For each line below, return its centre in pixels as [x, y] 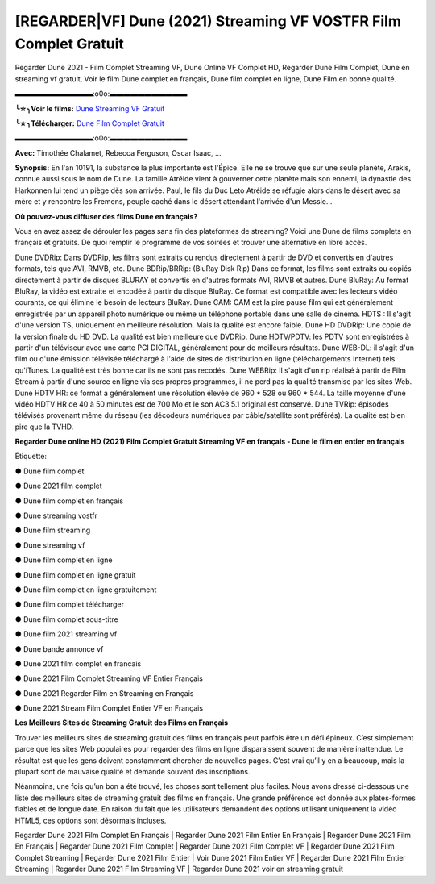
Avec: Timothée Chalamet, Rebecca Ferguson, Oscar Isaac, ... [118, 152]
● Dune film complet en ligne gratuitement [86, 590]
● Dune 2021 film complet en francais [78, 663]
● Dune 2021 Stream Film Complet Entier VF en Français [109, 708]
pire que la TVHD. [44, 427]
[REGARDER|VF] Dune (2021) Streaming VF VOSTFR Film [208, 21]
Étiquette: [31, 457]
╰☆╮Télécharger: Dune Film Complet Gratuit [90, 123]
